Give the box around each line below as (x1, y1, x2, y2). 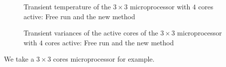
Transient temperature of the (24, 1, 111, 11)
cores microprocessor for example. (53, 54, 155, 64)
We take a (4, 54, 34, 64)
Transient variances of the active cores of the (24, 28, 158, 38)
